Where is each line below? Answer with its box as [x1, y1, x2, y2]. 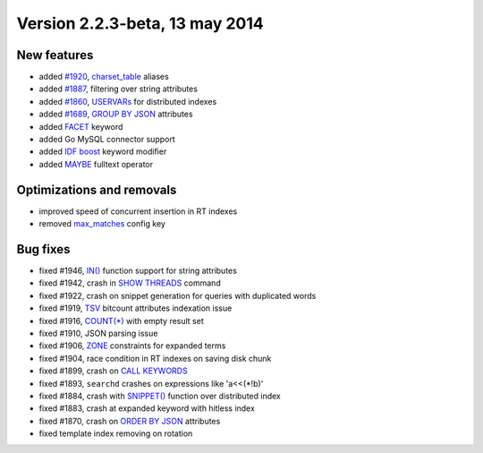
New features [16, 47, 94, 63]
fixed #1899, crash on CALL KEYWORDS [38, 365, 188, 376]
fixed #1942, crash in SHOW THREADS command [38, 278, 221, 288]
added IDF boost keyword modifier [38, 146, 167, 157]
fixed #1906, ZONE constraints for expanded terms [38, 340, 226, 351]
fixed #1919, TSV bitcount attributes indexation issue [38, 303, 233, 313]
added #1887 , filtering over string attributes [38, 83, 199, 94]
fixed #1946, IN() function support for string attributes [38, 265, 237, 276]
